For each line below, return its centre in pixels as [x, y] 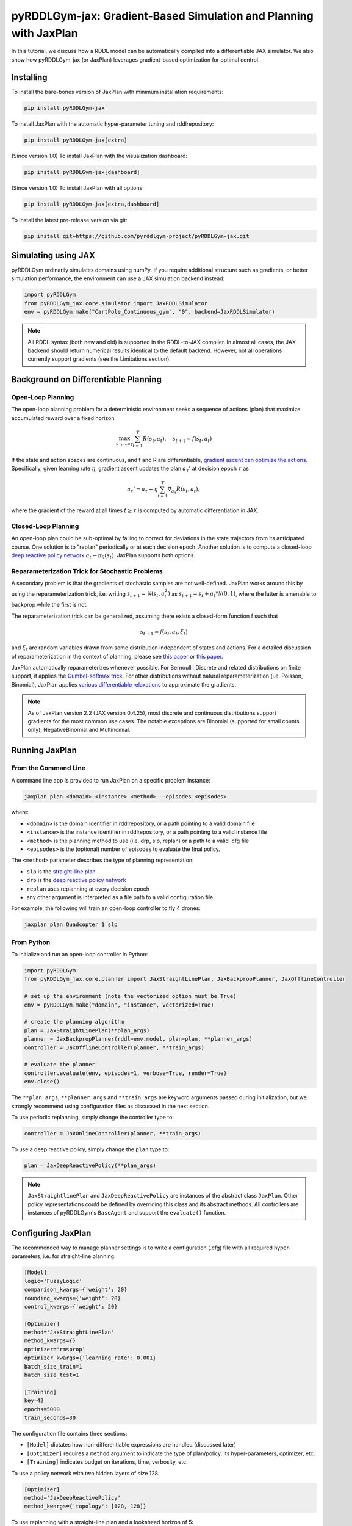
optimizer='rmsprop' [55, 1349]
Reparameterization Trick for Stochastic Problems [87, 571]
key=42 [34, 1401]
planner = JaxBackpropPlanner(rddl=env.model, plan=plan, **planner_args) [138, 1039]
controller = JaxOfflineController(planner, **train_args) [114, 1047]
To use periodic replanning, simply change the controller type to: [92, 1117]
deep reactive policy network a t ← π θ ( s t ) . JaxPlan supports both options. [103, 556]
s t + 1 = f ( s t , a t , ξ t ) [164, 632]
